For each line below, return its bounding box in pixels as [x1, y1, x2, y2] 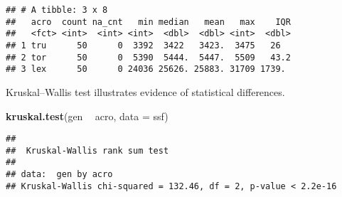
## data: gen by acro [6, 169, 113, 180]
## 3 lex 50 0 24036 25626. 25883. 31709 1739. [6, 64, 286, 75]
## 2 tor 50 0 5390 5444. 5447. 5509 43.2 [6, 52, 291, 63]
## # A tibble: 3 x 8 [6, 5, 108, 15]
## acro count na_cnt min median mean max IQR [6, 16, 291, 27]
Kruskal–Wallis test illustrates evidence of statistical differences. [6, 84, 285, 99]
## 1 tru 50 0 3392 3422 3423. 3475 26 [6, 40, 281, 50]
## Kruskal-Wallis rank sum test [6, 145, 169, 156]
